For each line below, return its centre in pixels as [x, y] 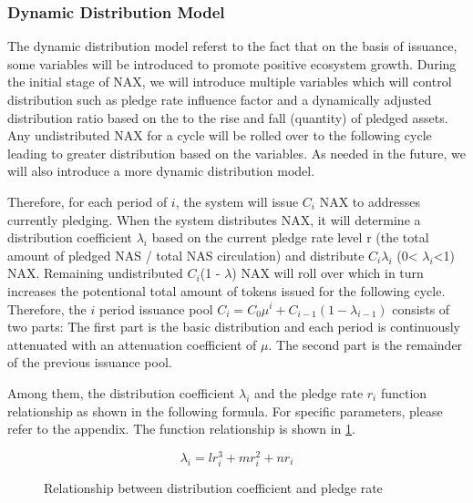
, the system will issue [237, 201]
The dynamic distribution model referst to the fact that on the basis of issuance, [232, 46]
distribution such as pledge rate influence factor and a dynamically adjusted [220, 99]
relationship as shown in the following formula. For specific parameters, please [225, 411]
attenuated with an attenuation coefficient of [132, 344]
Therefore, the [47, 308]
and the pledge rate [309, 392]
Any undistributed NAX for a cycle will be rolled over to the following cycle [220, 135]
